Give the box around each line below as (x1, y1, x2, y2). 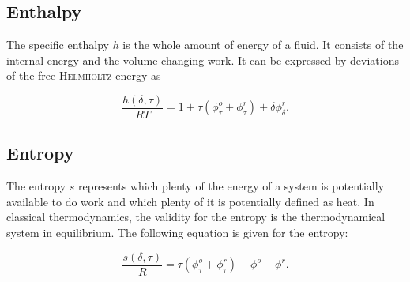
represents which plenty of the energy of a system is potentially (78, 178, 385, 194)
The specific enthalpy (6, 36, 109, 53)
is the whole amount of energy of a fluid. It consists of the (122, 36, 404, 53)
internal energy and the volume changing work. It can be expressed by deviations (6, 51, 399, 68)
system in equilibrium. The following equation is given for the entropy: (6, 224, 348, 241)
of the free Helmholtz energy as (6, 67, 161, 84)
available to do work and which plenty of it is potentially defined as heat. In (6, 193, 374, 209)
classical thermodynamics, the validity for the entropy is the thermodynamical (6, 209, 386, 225)
